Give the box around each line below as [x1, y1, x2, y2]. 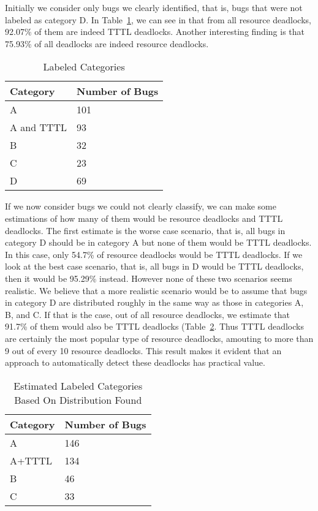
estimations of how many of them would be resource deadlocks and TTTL [5, 211, 283, 224]
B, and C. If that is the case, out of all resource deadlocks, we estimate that [5, 308, 290, 320]
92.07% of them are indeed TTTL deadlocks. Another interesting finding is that [5, 25, 305, 38]
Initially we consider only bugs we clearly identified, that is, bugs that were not [5, 1, 303, 13]
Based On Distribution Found [14, 392, 142, 407]
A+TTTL [10, 453, 53, 467]
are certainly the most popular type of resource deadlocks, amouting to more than [5, 331, 314, 344]
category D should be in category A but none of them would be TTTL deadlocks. [5, 236, 312, 249]
